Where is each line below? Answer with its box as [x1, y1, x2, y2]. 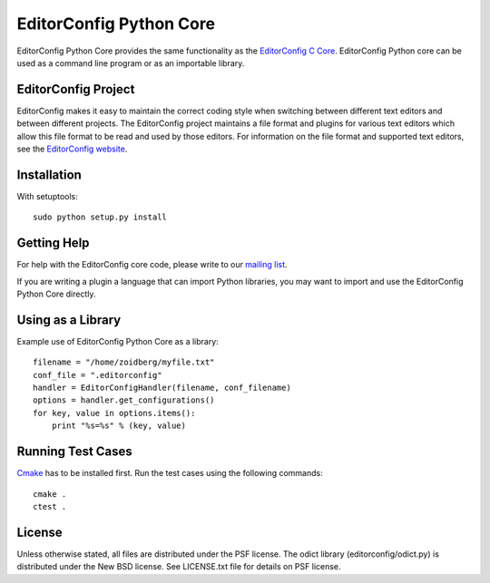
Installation [16, 167, 82, 182]
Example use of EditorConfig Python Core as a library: [16, 335, 220, 346]
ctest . [33, 501, 67, 511]
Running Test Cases [16, 444, 133, 460]
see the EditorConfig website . [16, 143, 128, 154]
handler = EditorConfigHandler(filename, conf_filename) [33, 383, 292, 394]
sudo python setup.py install [33, 212, 168, 222]
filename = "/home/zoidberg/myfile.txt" [33, 357, 215, 367]
